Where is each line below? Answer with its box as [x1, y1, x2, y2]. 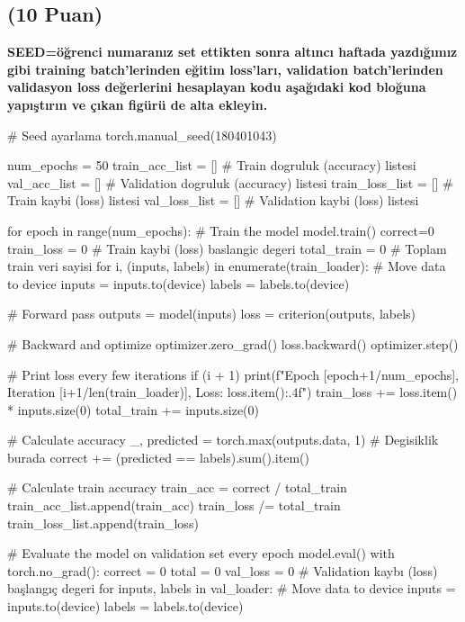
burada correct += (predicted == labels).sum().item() [7, 447, 309, 466]
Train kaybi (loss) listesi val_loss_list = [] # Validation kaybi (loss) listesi [7, 191, 419, 210]
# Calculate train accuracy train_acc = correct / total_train [7, 478, 347, 497]
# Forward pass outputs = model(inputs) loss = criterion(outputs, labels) [7, 304, 416, 323]
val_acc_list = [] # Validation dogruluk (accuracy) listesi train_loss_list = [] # [7, 173, 453, 192]
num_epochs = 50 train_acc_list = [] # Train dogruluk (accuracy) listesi [7, 156, 416, 175]
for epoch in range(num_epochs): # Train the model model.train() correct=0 [7, 221, 434, 239]
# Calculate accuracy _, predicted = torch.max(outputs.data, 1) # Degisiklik [7, 430, 439, 449]
